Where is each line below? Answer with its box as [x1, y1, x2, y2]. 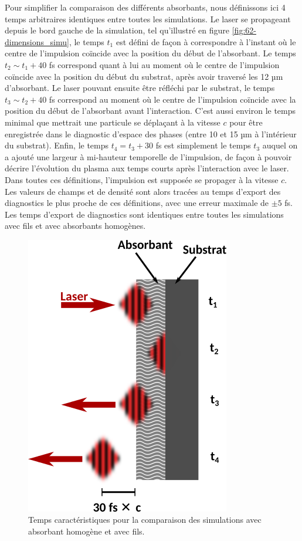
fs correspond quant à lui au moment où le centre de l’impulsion [49, 58, 280, 70]
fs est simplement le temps [155, 139, 251, 151]
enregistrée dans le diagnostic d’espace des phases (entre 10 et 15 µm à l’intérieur [5, 127, 297, 140]
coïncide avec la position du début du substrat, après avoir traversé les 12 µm [5, 70, 283, 82]
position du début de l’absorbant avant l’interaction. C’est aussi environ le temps [5, 104, 296, 117]
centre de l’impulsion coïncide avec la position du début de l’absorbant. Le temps [5, 47, 296, 59]
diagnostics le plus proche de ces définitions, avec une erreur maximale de [5, 197, 269, 209]
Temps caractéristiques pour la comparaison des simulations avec [28, 513, 262, 526]
